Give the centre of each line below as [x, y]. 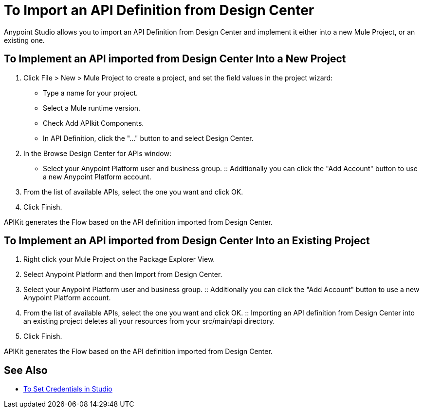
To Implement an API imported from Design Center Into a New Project [175, 59]
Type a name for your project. [91, 93]
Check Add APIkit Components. [93, 123]
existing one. [24, 40]
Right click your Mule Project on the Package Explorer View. [119, 259]
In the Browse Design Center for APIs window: [97, 153]
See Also [26, 370]
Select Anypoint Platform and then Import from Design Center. [123, 275]
